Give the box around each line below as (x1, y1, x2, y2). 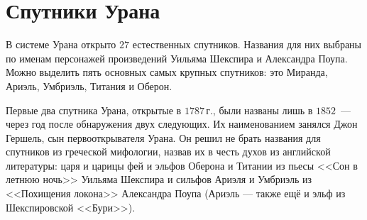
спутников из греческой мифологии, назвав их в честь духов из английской (6, 144, 331, 159)
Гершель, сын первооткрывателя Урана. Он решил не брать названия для (6, 130, 321, 145)
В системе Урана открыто (6, 37, 116, 52)
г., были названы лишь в (206, 102, 313, 117)
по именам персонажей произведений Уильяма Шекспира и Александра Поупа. (6, 50, 348, 65)
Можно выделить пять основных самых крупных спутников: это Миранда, (6, 65, 328, 79)
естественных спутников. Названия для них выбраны (132, 37, 361, 52)
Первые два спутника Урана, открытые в (6, 102, 182, 117)
